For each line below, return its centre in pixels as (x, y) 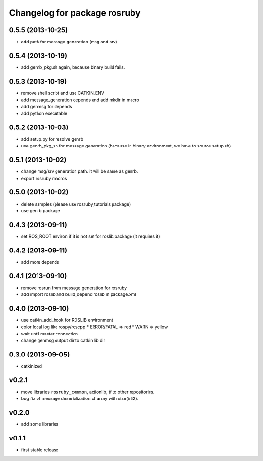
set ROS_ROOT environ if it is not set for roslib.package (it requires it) (91, 236)
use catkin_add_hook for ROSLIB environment (67, 320)
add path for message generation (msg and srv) (69, 42)
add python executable (44, 114)
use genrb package (41, 210)
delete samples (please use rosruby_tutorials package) (76, 204)
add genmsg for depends (47, 106)
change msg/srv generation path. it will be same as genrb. (80, 171)
